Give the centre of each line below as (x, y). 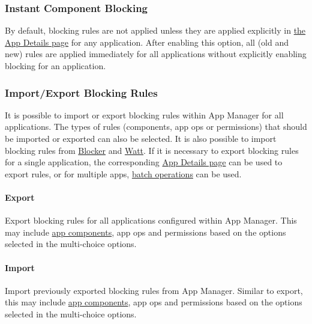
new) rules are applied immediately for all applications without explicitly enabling (156, 54)
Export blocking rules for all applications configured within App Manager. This (151, 220)
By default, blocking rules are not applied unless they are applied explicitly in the (155, 30)
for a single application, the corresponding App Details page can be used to (144, 162)
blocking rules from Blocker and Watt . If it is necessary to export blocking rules (152, 150)
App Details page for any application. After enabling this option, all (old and (147, 42)
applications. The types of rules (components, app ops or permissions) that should (156, 127)
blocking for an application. (55, 66)
